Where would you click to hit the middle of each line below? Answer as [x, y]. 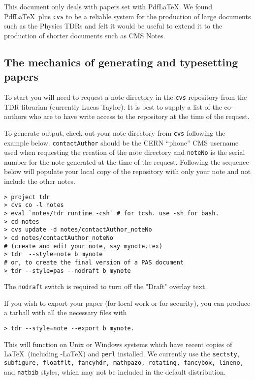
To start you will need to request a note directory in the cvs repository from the [126, 97]
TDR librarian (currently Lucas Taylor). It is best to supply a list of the [113, 106]
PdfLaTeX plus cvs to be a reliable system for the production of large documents [127, 16]
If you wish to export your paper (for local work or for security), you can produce [127, 303]
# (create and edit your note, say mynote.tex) [83, 246]
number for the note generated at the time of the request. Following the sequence [127, 161]
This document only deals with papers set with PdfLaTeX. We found [108, 6]
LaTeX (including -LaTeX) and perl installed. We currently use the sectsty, [122, 354]
